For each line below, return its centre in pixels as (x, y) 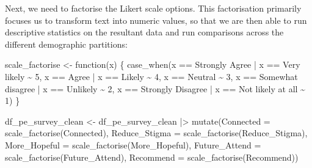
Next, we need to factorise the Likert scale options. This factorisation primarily (153, 8)
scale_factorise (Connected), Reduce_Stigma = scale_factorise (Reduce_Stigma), (156, 133)
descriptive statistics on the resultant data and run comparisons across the (144, 32)
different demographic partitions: (66, 44)
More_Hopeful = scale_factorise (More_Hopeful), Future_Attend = (133, 144)
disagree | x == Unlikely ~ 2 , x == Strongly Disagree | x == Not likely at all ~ (155, 88)
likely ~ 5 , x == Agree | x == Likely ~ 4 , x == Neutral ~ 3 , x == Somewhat (151, 76)
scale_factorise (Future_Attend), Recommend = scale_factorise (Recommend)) (152, 157)
